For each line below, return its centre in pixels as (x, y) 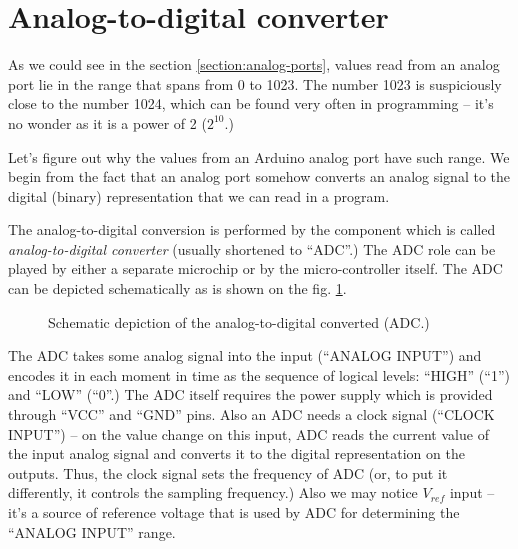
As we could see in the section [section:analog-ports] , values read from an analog (254, 64)
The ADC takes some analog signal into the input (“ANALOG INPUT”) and (245, 355)
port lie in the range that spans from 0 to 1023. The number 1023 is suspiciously (255, 83)
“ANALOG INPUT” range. (92, 531)
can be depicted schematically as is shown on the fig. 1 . (177, 288)
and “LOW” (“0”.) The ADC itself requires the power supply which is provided (250, 394)
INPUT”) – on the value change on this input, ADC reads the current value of (248, 433)
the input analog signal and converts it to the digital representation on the (236, 453)
